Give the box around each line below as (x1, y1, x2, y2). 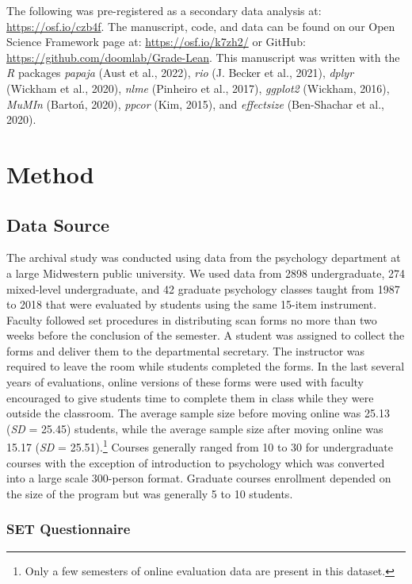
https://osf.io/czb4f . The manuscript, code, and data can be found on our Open (6, 17, 395, 34)
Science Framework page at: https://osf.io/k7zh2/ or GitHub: (6, 33, 306, 50)
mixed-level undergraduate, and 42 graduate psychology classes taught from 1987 (6, 280, 400, 297)
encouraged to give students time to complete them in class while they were (6, 389, 374, 405)
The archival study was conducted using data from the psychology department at (6, 249, 401, 266)
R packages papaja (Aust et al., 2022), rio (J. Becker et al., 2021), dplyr (6, 64, 354, 81)
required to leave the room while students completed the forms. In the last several (6, 358, 405, 375)
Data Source (6, 212, 110, 236)
